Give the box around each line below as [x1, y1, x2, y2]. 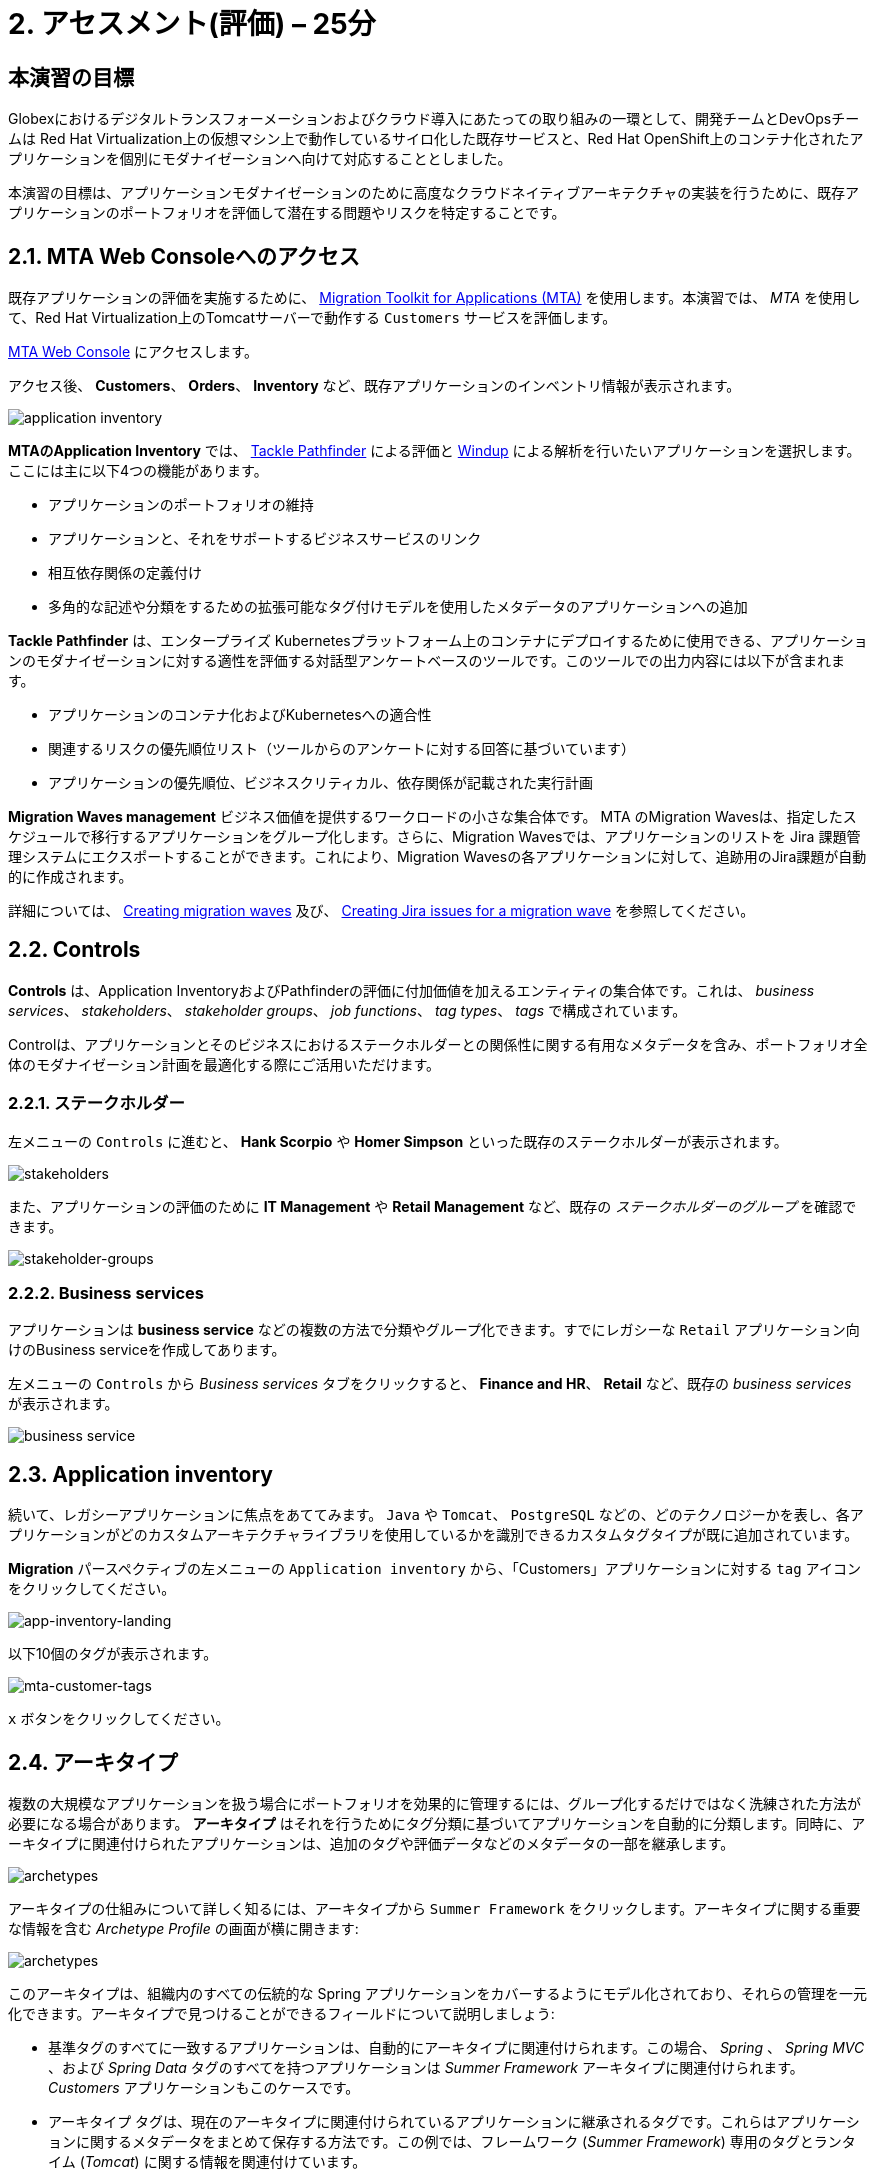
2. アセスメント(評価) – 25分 [8, 7, 376, 41]
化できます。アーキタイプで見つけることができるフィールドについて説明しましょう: [8, 2005, 555, 2023]
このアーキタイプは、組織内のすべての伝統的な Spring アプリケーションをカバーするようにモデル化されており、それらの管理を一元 [8, 1985, 868, 2003]
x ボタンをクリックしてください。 [8, 1710, 230, 1728]
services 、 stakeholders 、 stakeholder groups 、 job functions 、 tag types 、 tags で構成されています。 [8, 1001, 687, 1019]
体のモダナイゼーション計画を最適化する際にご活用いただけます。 [8, 1055, 441, 1073]
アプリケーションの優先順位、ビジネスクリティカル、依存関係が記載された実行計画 [48, 774, 593, 792]
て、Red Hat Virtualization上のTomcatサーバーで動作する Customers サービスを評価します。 [8, 309, 617, 327]
